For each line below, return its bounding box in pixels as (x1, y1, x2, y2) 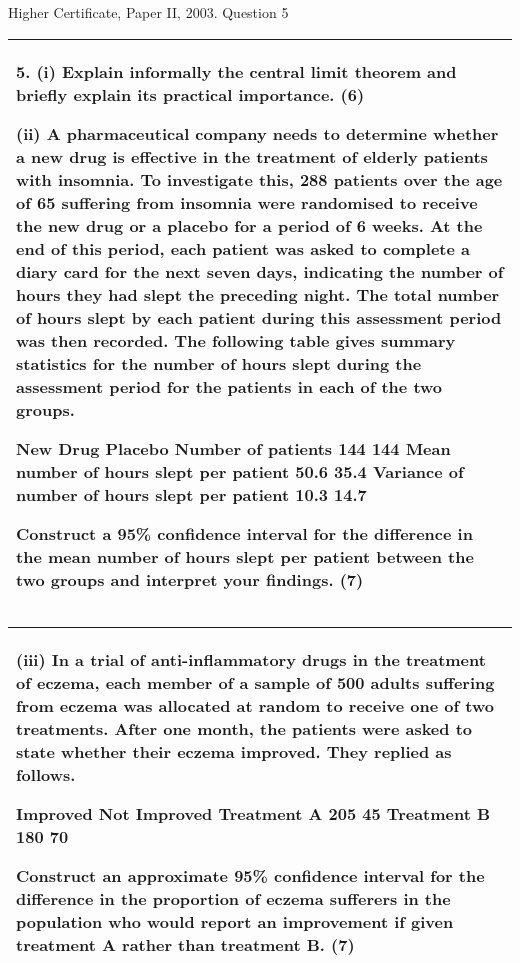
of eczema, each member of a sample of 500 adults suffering (16, 670, 495, 694)
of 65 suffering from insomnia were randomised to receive (16, 190, 478, 214)
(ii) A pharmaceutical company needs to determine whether (16, 121, 499, 145)
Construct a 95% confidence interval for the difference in (16, 521, 473, 545)
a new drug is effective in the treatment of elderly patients (16, 144, 488, 168)
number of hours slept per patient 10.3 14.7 (16, 482, 367, 506)
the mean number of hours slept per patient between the (16, 544, 474, 568)
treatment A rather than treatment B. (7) (16, 932, 355, 956)
